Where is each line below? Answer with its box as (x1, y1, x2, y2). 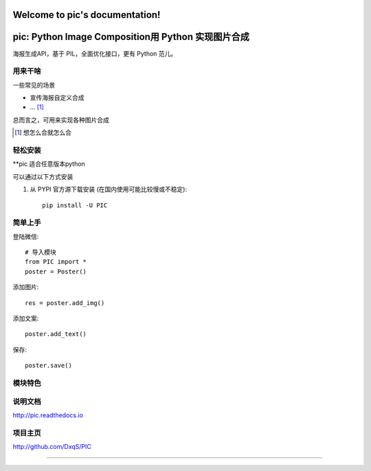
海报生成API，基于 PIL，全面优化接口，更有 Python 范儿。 (12, 49, 177, 58)
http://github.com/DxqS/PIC (12, 443, 92, 451)
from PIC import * (25, 258, 87, 266)
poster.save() (25, 362, 72, 370)
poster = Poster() (25, 267, 87, 275)
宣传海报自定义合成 (30, 94, 85, 102)
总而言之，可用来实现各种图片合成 (12, 116, 109, 124)
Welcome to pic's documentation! (12, 9, 161, 21)
